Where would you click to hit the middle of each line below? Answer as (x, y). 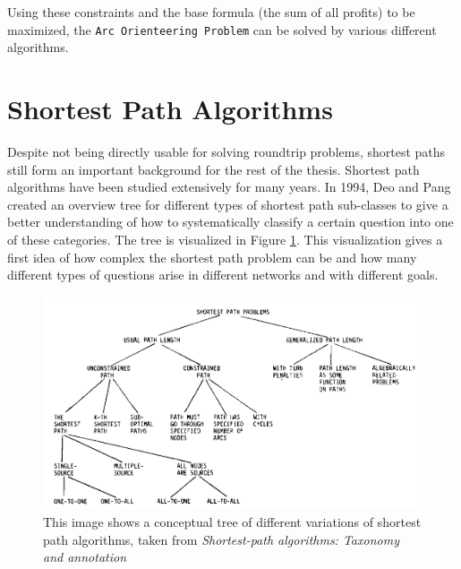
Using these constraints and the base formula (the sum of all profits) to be (211, 12)
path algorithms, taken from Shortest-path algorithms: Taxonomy (221, 539)
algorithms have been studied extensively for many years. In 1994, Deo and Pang (229, 187)
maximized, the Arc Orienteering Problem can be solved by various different (222, 29)
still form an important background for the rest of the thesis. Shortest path (213, 169)
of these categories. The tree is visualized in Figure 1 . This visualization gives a (225, 239)
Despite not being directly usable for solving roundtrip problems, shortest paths (226, 151)
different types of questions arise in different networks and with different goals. (223, 275)
